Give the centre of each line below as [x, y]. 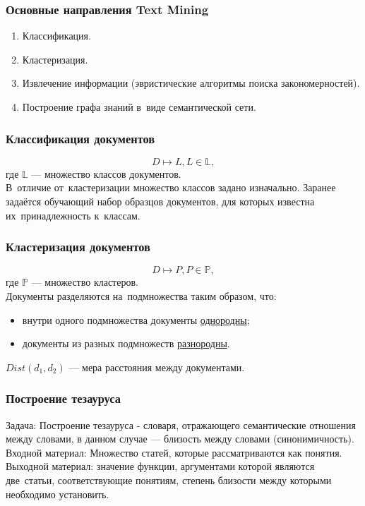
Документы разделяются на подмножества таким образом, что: [141, 296]
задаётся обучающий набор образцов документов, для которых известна [160, 201]
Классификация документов [80, 138]
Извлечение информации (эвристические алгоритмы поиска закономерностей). [191, 83]
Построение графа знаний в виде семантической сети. [139, 107]
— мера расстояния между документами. [157, 367]
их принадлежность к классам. [73, 215]
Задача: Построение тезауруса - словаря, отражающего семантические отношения [181, 424]
